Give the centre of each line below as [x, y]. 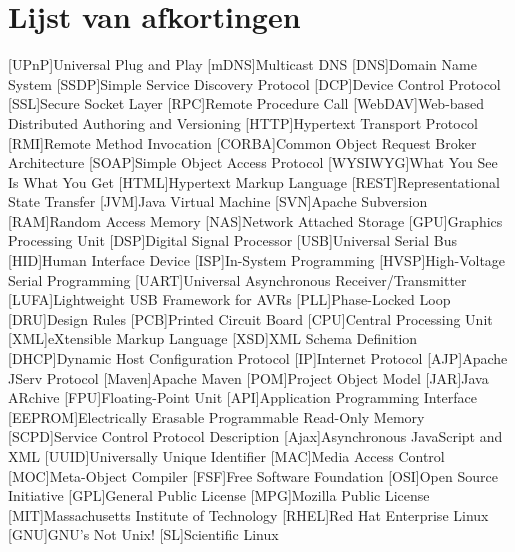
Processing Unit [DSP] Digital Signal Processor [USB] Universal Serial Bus [232, 240]
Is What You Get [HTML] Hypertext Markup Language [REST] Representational [254, 181]
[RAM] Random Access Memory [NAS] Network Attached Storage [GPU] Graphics [255, 220]
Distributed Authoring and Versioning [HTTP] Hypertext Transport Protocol [243, 122]
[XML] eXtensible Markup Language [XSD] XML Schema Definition [213, 338]
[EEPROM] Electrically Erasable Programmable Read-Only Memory [216, 416]
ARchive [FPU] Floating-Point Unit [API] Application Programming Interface [243, 397]
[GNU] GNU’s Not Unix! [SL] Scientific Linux [143, 534]
